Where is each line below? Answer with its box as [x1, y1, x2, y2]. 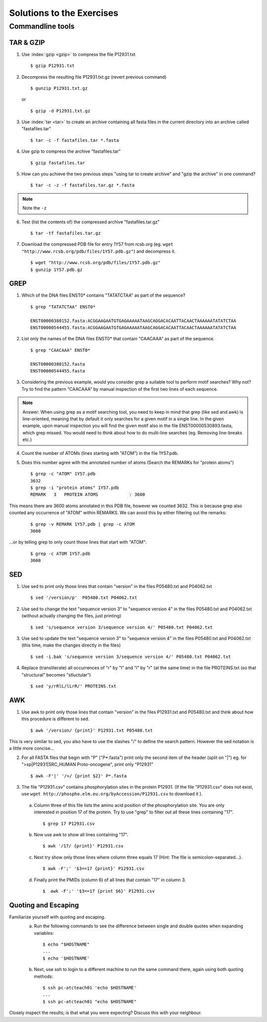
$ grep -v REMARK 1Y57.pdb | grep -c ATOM [30, 521, 135, 527]
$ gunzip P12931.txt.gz [30, 85, 88, 91]
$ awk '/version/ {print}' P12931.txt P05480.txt [30, 727, 153, 733]
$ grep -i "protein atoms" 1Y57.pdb [30, 485, 119, 490]
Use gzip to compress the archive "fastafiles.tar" [21, 149, 121, 155]
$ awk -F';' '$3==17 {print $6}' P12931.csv [43, 888, 155, 894]
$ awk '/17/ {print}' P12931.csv [43, 843, 124, 849]
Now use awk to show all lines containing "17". [34, 831, 129, 837]
